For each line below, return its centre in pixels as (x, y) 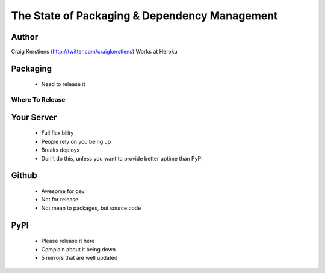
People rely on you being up (76, 141)
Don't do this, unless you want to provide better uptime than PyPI (122, 158)
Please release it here (68, 241)
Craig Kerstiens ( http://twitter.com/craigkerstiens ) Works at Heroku (94, 52)
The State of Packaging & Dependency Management (144, 16)
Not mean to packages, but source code (91, 208)
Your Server (34, 117)
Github (24, 175)
